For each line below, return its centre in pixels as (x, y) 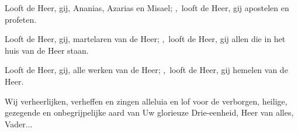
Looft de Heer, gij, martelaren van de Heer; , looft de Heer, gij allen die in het (145, 39)
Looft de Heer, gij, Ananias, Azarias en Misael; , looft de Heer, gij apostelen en (147, 8)
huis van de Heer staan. (47, 50)
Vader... (19, 124)
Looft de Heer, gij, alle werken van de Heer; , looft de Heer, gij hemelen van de (146, 70)
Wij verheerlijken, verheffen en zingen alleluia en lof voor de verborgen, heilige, (146, 101)
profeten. (21, 19)
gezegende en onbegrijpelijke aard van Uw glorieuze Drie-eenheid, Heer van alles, (149, 112)
